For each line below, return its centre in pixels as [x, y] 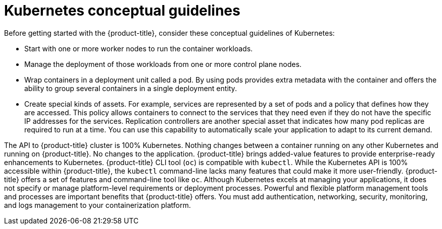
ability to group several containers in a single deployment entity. [131, 88]
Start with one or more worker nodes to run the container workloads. [139, 48]
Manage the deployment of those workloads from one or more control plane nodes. [163, 64]
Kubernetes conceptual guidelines [122, 11]
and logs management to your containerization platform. [97, 205]
